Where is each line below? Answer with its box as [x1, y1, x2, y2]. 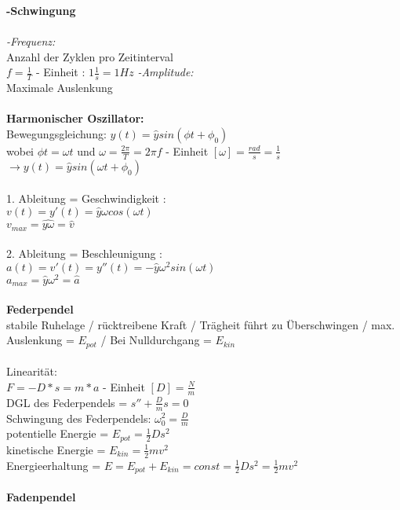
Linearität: [6, 363, 57, 380]
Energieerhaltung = [6, 457, 101, 473]
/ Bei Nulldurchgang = [100, 332, 212, 348]
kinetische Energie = [6, 441, 106, 457]
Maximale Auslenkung [6, 79, 113, 96]
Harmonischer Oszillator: [6, 110, 144, 127]
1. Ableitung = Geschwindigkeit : [6, 190, 166, 207]
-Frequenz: [6, 33, 56, 50]
